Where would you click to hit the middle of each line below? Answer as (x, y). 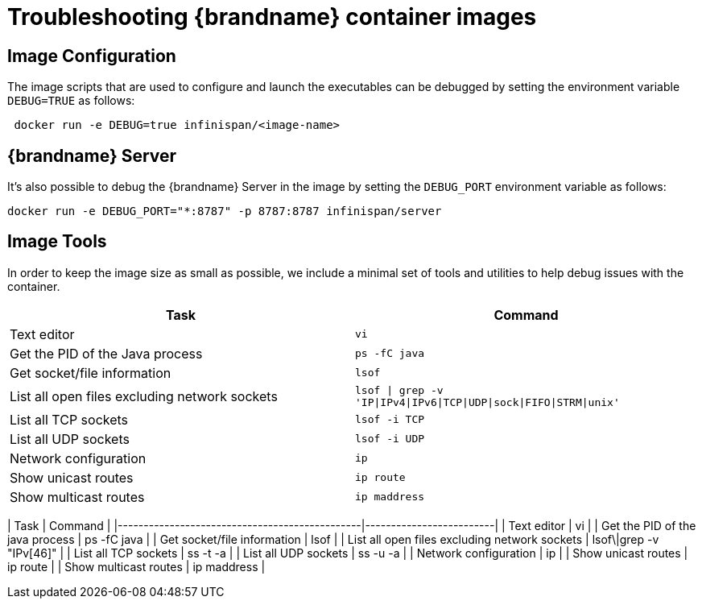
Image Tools (57, 242)
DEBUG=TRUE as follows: (71, 101)
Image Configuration (92, 56)
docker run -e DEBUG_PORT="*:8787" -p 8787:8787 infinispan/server (225, 211)
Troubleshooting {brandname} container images (272, 17)
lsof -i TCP (390, 420)
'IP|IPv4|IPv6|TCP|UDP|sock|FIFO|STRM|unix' (487, 402)
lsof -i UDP (390, 439)
